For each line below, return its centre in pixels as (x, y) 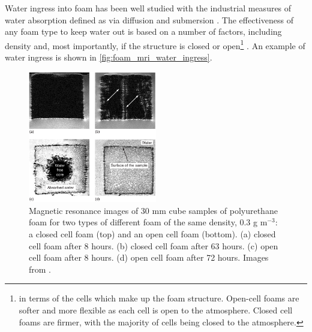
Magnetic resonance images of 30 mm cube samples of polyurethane (153, 210)
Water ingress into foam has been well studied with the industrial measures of (148, 8)
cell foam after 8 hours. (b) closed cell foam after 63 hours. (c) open (154, 245)
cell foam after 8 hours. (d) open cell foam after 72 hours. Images (149, 257)
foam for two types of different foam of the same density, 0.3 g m (148, 222)
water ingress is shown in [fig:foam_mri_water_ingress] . (109, 57)
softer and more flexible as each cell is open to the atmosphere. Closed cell (156, 310)
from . (40, 269)
